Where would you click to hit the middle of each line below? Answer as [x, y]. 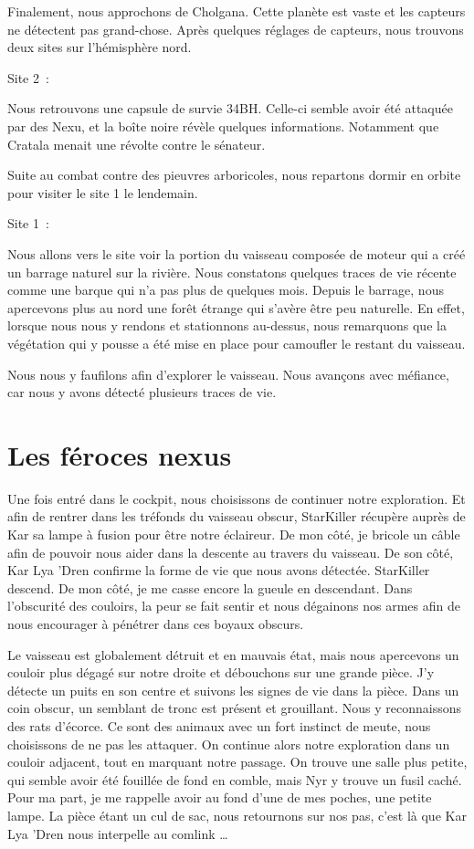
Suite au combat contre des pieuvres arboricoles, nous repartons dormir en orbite [234, 175]
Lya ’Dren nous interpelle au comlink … [118, 833]
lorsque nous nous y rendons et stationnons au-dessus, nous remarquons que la [227, 325]
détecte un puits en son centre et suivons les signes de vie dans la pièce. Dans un [233, 690]
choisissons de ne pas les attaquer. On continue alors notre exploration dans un [229, 744]
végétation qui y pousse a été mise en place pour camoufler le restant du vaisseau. [237, 343]
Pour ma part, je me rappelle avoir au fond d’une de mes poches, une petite [220, 797]
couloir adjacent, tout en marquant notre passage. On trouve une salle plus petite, [237, 762]
